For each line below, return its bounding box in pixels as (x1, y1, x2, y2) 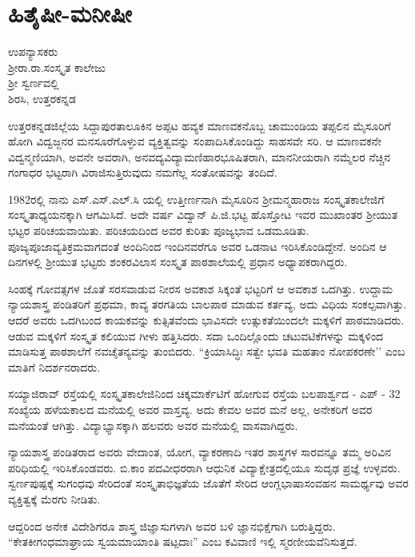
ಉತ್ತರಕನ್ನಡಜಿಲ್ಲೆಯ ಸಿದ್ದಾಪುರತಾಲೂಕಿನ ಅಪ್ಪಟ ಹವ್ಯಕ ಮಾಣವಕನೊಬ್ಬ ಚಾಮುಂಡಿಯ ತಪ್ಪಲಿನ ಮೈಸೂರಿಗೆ (8, 117, 391, 133)
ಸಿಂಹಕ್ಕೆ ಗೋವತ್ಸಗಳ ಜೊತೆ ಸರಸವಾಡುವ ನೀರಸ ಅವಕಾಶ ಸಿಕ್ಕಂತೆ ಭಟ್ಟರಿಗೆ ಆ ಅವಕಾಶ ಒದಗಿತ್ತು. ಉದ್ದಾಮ (8, 280, 393, 296)
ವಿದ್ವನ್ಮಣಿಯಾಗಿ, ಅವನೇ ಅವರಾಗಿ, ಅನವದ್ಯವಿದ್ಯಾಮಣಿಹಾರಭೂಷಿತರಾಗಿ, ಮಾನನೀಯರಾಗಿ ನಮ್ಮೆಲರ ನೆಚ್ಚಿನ (8, 148, 391, 165)
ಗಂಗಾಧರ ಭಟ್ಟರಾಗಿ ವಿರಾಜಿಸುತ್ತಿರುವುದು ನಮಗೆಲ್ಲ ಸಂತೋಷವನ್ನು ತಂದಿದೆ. (8, 164, 277, 181)
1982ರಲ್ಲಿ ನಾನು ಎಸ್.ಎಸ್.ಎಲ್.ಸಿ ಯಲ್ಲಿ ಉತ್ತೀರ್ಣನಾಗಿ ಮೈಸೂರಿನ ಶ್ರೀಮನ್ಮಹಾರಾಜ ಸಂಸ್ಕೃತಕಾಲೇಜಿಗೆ (8, 190, 385, 207)
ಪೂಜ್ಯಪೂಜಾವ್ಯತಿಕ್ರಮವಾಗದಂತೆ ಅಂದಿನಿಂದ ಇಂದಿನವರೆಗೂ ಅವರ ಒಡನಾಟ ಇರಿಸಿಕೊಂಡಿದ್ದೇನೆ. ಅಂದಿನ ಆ (8, 237, 387, 254)
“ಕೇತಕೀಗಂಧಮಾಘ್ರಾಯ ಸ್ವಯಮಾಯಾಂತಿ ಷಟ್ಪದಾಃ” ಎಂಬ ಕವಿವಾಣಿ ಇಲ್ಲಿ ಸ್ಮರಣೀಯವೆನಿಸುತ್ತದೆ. (8, 533, 357, 550)
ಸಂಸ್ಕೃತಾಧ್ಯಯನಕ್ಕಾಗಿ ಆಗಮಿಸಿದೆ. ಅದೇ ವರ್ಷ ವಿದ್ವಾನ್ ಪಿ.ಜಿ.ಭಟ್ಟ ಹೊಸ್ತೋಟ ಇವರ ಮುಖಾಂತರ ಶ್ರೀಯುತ (8, 206, 398, 223)
